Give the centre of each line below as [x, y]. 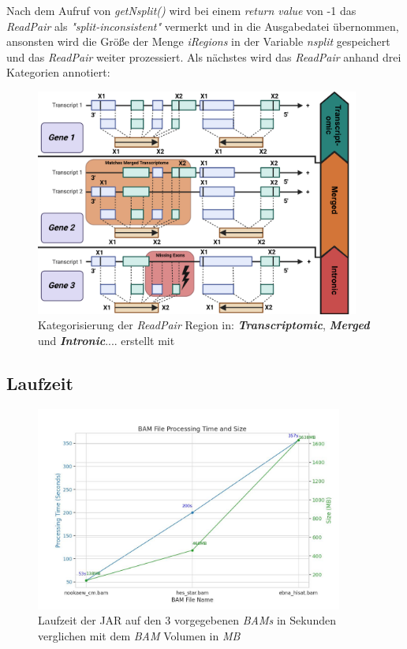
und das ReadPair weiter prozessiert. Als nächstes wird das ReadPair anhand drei [204, 56]
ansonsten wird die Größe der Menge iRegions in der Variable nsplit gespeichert [198, 41]
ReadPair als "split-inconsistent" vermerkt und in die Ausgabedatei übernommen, [203, 26]
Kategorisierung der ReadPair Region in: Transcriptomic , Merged [204, 325]
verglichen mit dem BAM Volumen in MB [139, 635]
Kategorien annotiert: [58, 72]
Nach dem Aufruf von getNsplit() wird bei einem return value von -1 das [181, 10]
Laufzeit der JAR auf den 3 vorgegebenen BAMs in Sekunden [187, 620]
